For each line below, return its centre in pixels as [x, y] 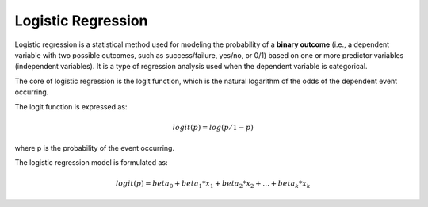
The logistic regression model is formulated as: [91, 163]
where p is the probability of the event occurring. [94, 148]
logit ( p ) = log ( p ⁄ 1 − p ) [213, 127]
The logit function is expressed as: [71, 106]
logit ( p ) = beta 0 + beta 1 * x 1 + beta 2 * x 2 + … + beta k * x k [213, 184]
